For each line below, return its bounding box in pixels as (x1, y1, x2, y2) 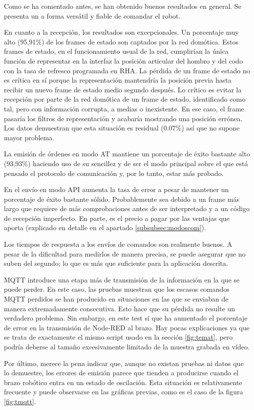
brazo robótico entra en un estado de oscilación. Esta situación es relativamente (4, 377, 242, 387)
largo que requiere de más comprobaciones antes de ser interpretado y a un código (4, 203, 250, 214)
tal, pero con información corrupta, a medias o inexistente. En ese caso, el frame (4, 103, 244, 113)
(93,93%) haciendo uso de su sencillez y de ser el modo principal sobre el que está (4, 158, 248, 168)
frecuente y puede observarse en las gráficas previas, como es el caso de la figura (4, 387, 243, 397)
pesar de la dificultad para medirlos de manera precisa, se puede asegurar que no (4, 248, 246, 259)
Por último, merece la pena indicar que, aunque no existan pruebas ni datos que (4, 358, 244, 368)
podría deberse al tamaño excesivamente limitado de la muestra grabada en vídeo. (4, 342, 250, 351)
